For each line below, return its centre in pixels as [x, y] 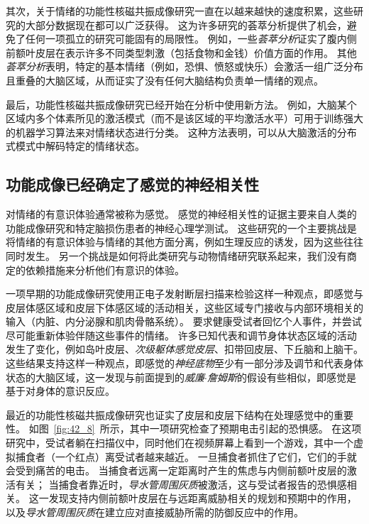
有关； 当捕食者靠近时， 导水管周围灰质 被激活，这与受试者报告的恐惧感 [181, 484]
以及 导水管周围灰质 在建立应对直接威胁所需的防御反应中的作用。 [155, 512]
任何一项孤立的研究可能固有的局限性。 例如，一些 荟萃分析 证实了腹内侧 [191, 39]
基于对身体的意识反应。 [60, 391]
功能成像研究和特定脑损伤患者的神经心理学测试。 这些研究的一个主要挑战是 [181, 228]
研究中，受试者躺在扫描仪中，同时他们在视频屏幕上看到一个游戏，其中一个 [180, 443]
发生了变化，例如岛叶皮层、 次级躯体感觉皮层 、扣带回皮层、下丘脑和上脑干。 [184, 349]
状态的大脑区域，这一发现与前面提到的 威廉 [105, 377]
